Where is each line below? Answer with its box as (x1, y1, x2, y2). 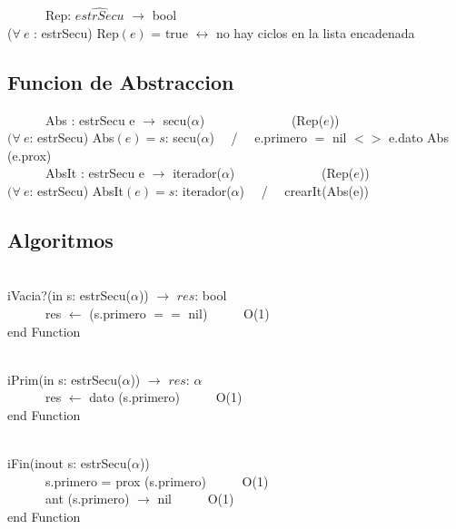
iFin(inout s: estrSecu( (7, 454, 132, 473)
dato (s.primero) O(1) (89, 387, 243, 407)
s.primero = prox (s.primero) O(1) (45, 471, 269, 490)
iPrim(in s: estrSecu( (7, 369, 123, 388)
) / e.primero (209, 128, 307, 147)
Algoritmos (7, 225, 114, 253)
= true (151, 23, 188, 42)
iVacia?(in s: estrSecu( (7, 286, 131, 305)
